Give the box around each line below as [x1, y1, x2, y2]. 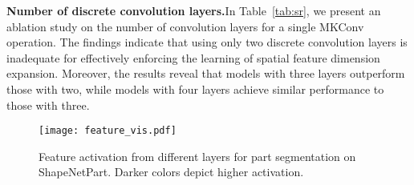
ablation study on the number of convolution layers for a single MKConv [6, 18, 364, 34]
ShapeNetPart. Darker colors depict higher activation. [39, 163, 304, 180]
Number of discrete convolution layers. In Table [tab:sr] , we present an [6, 2, 381, 18]
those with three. [6, 96, 90, 113]
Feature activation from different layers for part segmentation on [39, 147, 356, 164]
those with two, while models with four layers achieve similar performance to [6, 80, 384, 97]
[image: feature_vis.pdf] [39, 125, 177, 137]
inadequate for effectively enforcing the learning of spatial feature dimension [6, 49, 380, 66]
